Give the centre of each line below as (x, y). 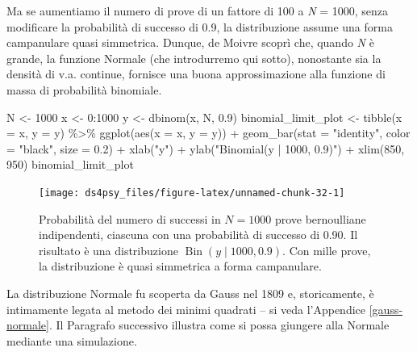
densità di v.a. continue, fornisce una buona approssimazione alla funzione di (196, 74)
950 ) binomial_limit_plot (70, 164)
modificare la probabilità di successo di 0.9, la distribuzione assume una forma (200, 26)
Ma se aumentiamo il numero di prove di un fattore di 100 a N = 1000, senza (198, 10)
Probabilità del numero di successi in (130, 218)
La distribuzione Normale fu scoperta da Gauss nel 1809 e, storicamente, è (190, 293)
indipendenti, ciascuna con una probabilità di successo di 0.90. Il (198, 235)
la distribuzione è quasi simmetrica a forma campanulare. (180, 266)
